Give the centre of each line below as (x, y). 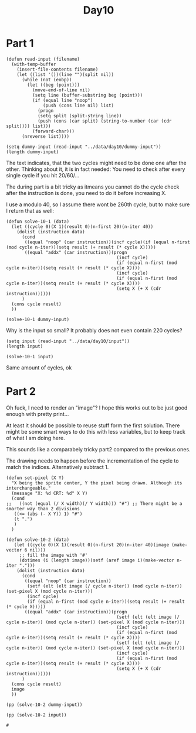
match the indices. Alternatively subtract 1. (58, 467)
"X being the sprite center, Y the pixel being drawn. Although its (97, 483)
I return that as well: (30, 210)
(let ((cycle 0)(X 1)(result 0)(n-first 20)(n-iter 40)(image (91, 545)
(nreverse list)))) (45, 136)
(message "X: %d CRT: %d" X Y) (50, 493)
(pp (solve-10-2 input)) (36, 715)
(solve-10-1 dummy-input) (38, 319)
